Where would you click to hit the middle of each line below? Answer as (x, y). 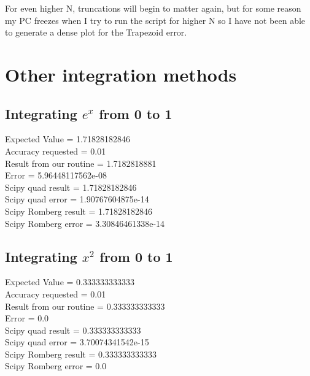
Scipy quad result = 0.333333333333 (73, 330)
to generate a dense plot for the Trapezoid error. (96, 32)
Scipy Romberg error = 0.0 (56, 366)
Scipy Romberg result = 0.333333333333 (81, 354)
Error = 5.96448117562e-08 (56, 175)
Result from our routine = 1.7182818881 (81, 163)
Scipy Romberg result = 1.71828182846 (79, 211)
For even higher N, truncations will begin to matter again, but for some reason (153, 8)
